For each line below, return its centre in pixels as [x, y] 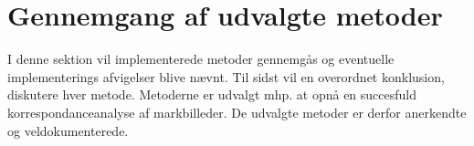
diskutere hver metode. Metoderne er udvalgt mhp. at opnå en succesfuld [212, 94]
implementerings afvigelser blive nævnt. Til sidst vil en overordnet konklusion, [226, 76]
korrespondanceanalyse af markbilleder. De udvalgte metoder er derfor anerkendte [237, 112]
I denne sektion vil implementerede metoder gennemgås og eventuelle [201, 59]
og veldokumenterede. [68, 130]
